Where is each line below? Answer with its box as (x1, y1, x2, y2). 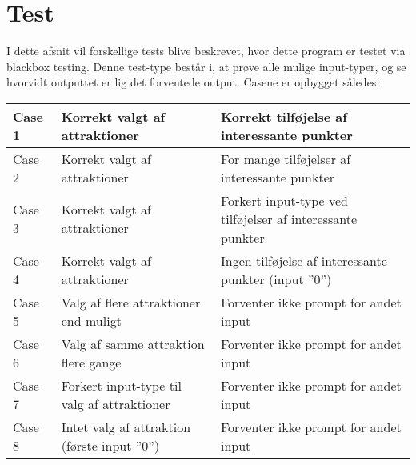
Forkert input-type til (61, 375, 182, 395)
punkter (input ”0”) (220, 269, 332, 288)
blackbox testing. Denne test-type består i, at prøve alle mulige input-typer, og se (6, 58, 406, 74)
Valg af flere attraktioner (61, 292, 201, 311)
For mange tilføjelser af (220, 149, 351, 168)
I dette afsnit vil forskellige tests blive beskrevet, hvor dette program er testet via (6, 42, 406, 59)
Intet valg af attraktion (61, 417, 191, 436)
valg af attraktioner (61, 394, 170, 413)
